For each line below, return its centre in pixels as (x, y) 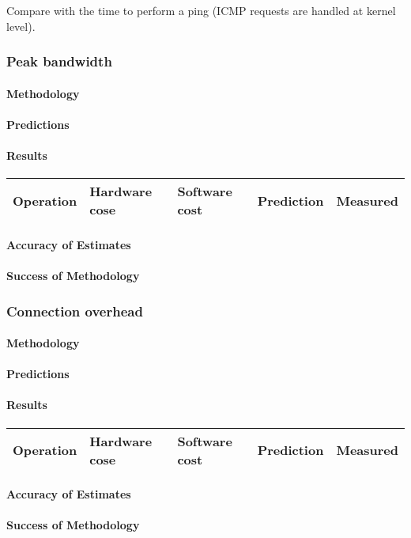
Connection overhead (75, 311)
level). (21, 26)
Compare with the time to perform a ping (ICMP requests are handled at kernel (201, 10)
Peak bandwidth (59, 61)
